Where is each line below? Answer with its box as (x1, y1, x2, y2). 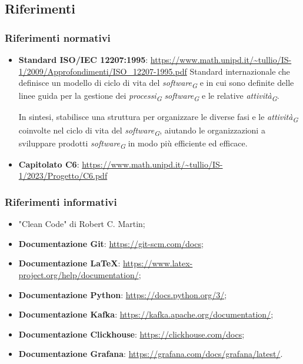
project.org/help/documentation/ (18, 269, 139, 280)
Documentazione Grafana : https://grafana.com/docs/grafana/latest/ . (18, 348, 283, 360)
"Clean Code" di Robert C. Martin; (18, 218, 145, 230)
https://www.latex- (122, 257, 193, 269)
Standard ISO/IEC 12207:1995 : (18, 54, 148, 65)
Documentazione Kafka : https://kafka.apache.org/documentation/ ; (18, 308, 274, 320)
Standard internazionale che (189, 65, 290, 77)
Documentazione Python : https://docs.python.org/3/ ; (18, 288, 227, 300)
